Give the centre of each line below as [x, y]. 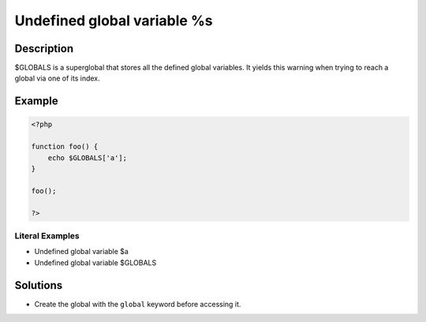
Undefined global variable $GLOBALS [95, 262]
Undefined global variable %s [114, 21]
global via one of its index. [57, 78]
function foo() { [65, 147]
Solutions [39, 285]
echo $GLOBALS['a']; [88, 157]
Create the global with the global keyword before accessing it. [138, 304]
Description [44, 49]
